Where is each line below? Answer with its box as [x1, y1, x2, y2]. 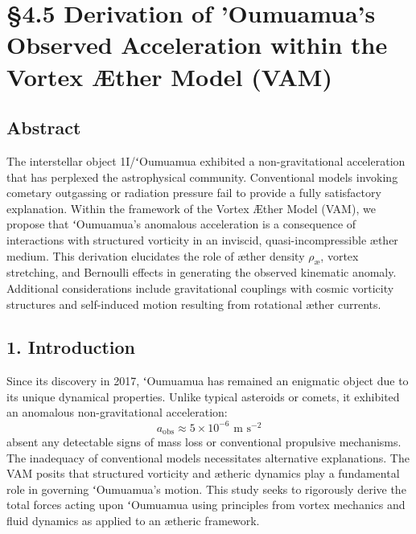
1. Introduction [6, 335, 135, 359]
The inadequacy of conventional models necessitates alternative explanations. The [6, 449, 410, 466]
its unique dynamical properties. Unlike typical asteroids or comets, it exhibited [6, 388, 400, 405]
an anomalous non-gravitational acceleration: [6, 404, 228, 421]
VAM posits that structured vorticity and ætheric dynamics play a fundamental [6, 465, 400, 482]
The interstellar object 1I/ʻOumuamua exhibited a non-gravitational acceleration [6, 152, 406, 169]
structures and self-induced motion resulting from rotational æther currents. [6, 295, 381, 312]
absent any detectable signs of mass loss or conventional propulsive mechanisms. [6, 433, 402, 450]
